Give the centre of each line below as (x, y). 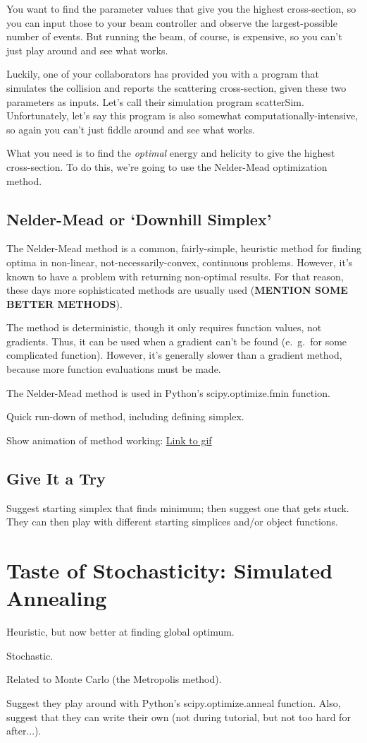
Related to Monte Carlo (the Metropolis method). (114, 679)
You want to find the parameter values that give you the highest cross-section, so (181, 8)
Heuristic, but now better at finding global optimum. (120, 632)
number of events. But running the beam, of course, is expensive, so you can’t (174, 36)
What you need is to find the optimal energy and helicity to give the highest (171, 153)
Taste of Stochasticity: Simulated (170, 570)
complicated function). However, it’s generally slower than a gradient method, (174, 355)
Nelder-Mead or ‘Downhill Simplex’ (139, 219)
